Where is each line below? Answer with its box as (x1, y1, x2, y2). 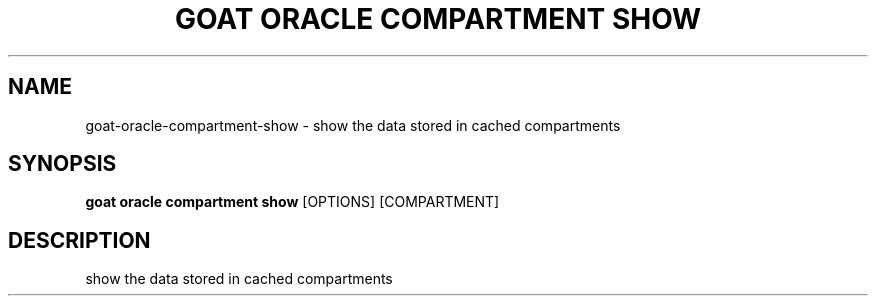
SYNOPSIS (8, 151, 117, 177)
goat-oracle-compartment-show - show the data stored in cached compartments (85, 116, 621, 134)
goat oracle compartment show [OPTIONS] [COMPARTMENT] (85, 193, 500, 211)
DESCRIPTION (8, 227, 151, 253)
